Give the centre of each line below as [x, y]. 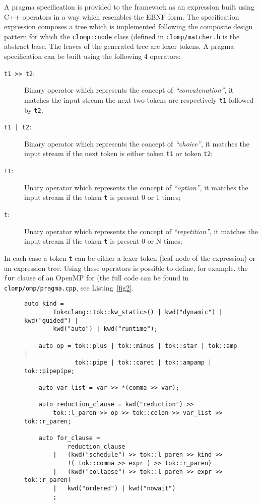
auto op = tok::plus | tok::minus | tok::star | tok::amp [138, 346]
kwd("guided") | [51, 320]
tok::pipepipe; [50, 371]
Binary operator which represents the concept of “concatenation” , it [129, 90]
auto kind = [44, 304]
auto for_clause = [69, 438]
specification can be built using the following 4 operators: [92, 56]
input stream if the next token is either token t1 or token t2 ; [119, 153]
